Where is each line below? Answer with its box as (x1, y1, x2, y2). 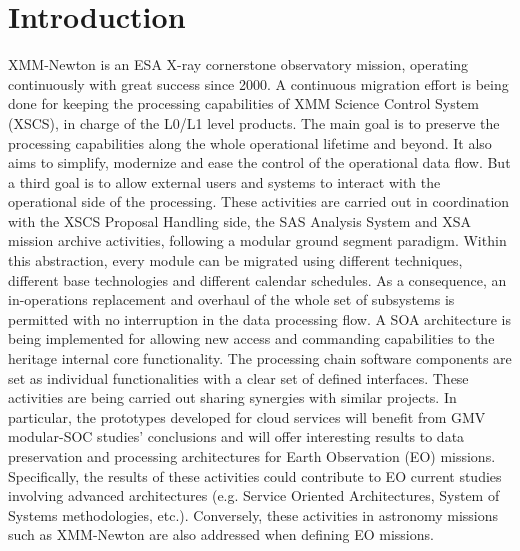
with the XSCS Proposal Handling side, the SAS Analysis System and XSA (8, 210, 472, 231)
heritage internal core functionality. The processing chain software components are (8, 348, 512, 369)
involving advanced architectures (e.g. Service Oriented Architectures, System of (8, 485, 500, 506)
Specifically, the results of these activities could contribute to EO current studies (8, 465, 502, 486)
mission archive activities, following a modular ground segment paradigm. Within (8, 230, 507, 251)
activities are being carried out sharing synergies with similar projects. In (8, 387, 457, 408)
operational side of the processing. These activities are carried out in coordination (8, 191, 510, 212)
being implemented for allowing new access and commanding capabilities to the (8, 328, 495, 349)
